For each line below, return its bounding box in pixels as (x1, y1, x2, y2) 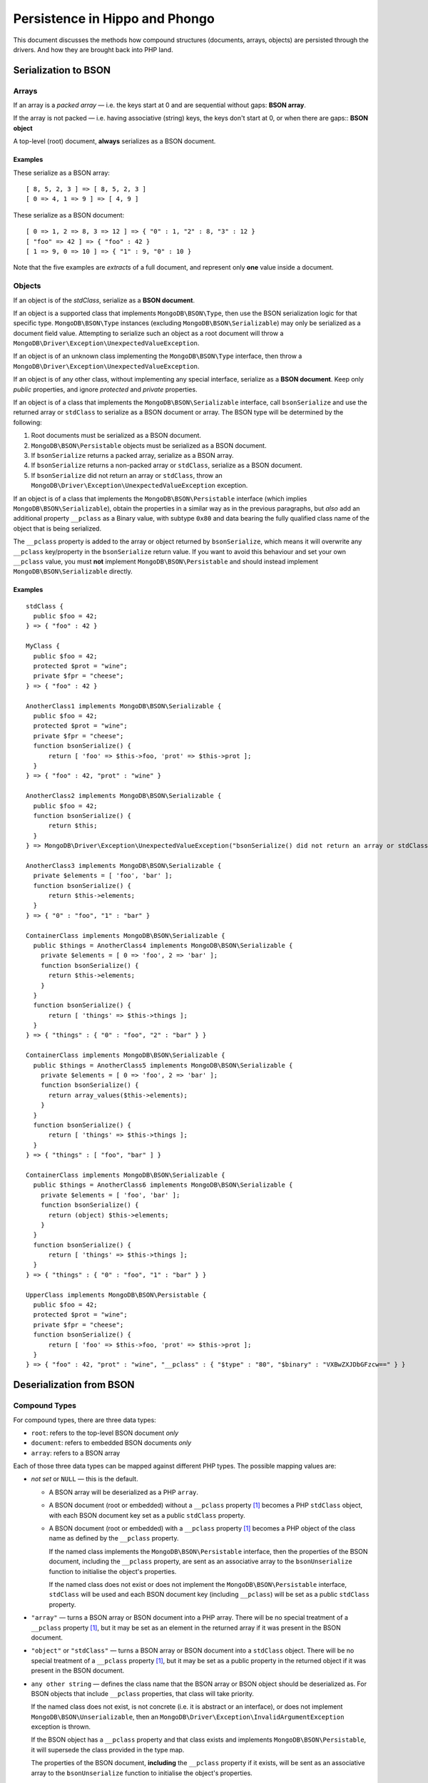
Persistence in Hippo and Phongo (13, 11, 215, 26)
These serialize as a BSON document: (13, 210, 125, 219)
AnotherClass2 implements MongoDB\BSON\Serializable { (26, 792, 222, 800)
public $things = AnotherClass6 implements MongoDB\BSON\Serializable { (33, 1181, 293, 1189)
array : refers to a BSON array (31, 1449, 121, 1457)
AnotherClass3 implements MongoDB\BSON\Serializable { (26, 862, 222, 869)
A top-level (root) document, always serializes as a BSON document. (13, 137, 216, 145)
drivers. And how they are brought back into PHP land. (13, 45, 174, 53)
